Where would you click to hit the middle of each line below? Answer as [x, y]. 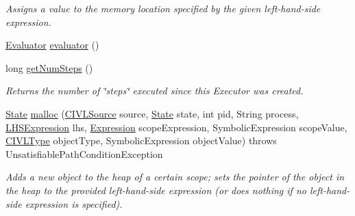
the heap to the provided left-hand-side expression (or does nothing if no [156, 190]
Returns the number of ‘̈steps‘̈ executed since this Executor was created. [155, 91]
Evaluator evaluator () [52, 45]
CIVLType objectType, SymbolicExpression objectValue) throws [141, 140]
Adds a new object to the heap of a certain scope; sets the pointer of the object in [175, 177]
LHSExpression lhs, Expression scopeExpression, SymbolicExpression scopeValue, [176, 127]
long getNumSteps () [49, 67]
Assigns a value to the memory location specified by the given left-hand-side [163, 8]
